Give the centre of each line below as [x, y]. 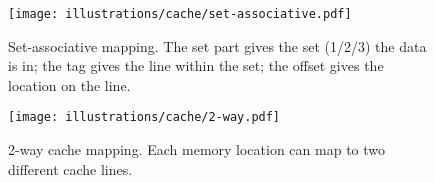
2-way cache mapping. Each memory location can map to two [197, 149]
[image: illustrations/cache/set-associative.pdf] [180, 14]
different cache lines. [70, 168]
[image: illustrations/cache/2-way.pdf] [144, 117]
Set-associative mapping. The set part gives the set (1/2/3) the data [217, 45]
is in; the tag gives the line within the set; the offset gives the [196, 65]
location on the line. [69, 84]
